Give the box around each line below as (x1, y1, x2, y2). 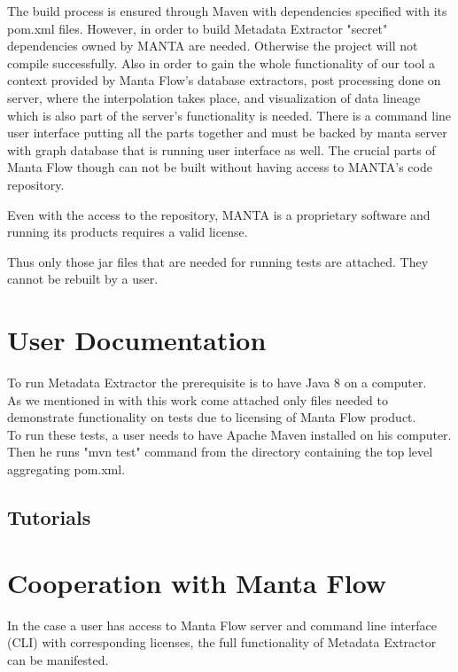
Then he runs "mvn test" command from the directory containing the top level (7, 442, 433, 461)
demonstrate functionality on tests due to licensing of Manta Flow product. (7, 408, 416, 426)
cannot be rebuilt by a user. (7, 270, 159, 288)
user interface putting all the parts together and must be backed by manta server (7, 123, 447, 142)
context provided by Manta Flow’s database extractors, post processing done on (7, 71, 441, 90)
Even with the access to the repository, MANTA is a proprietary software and (7, 205, 431, 223)
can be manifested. (7, 650, 109, 668)
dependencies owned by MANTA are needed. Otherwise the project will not (7, 36, 418, 55)
